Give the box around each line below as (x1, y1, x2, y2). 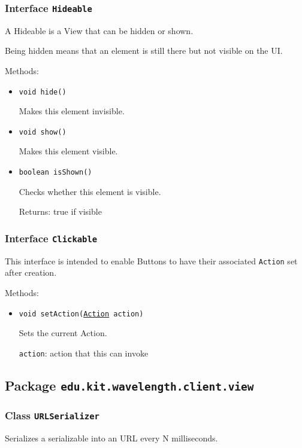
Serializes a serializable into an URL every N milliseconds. (5, 431, 218, 444)
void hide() (19, 87, 67, 96)
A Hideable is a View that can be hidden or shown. (5, 24, 194, 36)
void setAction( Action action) (19, 309, 144, 318)
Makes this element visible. (19, 145, 118, 157)
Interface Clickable (5, 230, 98, 245)
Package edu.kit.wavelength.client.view (5, 376, 254, 394)
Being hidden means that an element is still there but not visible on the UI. (5, 44, 283, 57)
